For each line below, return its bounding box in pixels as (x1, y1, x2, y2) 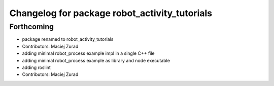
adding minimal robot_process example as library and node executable (22, 57, 170, 63)
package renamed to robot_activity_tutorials (22, 36, 114, 42)
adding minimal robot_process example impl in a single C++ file (22, 50, 155, 56)
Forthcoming (9, 22, 54, 31)
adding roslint (22, 64, 51, 70)
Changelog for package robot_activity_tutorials (9, 8, 213, 19)
